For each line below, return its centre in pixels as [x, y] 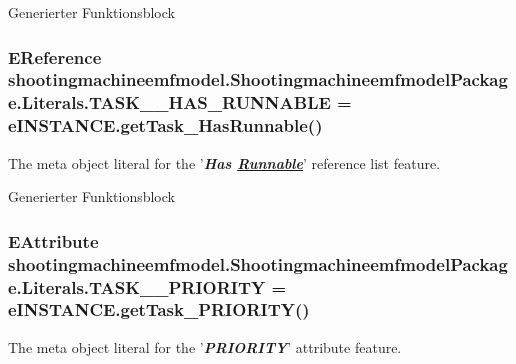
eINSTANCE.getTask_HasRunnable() [165, 125]
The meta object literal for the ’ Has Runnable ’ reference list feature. [224, 162]
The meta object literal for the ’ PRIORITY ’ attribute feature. [205, 346]
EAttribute [53, 240]
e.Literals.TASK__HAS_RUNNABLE [169, 102]
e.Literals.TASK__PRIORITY [137, 286]
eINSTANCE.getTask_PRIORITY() [159, 309]
